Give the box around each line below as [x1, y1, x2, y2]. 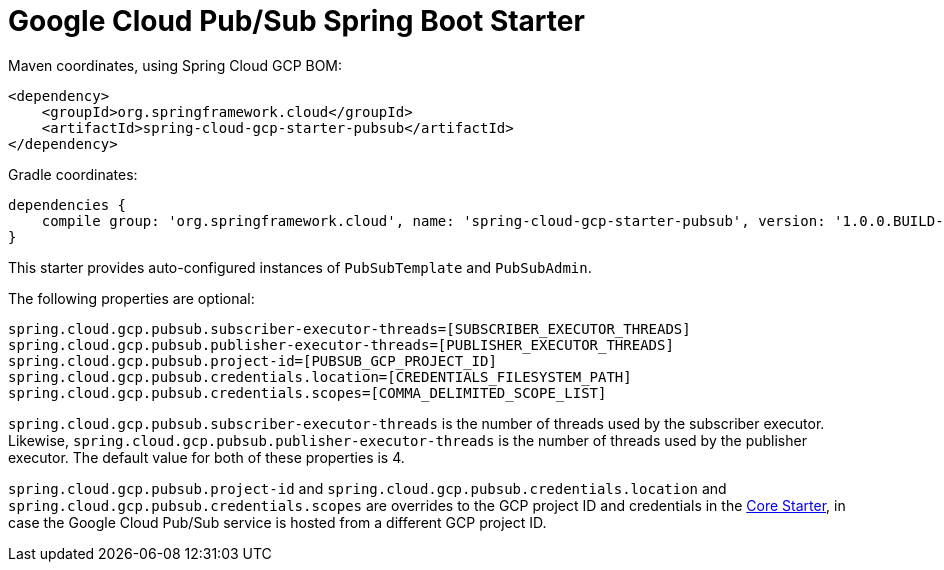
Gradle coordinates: [8, 165, 138, 183]
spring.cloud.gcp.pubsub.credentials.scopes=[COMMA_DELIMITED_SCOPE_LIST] [8, 384, 607, 401]
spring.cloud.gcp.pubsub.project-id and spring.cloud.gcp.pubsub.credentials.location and [8, 479, 727, 497]
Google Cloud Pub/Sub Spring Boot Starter [8, 4, 585, 38]
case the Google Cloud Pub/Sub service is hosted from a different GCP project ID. [8, 513, 547, 531]
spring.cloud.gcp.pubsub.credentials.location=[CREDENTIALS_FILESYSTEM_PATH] [8, 368, 632, 385]
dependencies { [8, 196, 127, 213]
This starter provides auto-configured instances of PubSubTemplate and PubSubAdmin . [8, 258, 592, 276]
